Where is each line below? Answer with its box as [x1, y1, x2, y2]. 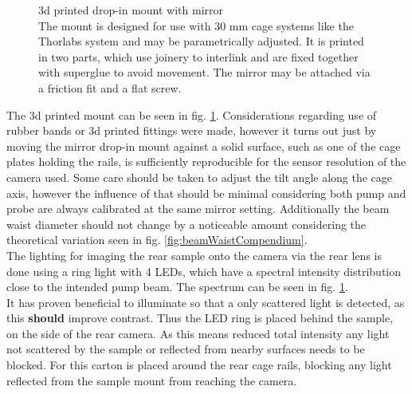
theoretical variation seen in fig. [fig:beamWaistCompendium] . [6, 231, 308, 248]
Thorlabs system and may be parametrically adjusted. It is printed [38, 33, 364, 49]
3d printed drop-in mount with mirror [38, 2, 224, 18]
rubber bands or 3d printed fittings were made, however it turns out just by [6, 122, 377, 139]
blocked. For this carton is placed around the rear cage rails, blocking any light [6, 357, 392, 373]
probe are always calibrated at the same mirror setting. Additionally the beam [6, 200, 390, 217]
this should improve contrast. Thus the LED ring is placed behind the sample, [6, 309, 394, 326]
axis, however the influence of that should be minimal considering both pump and [6, 184, 406, 201]
